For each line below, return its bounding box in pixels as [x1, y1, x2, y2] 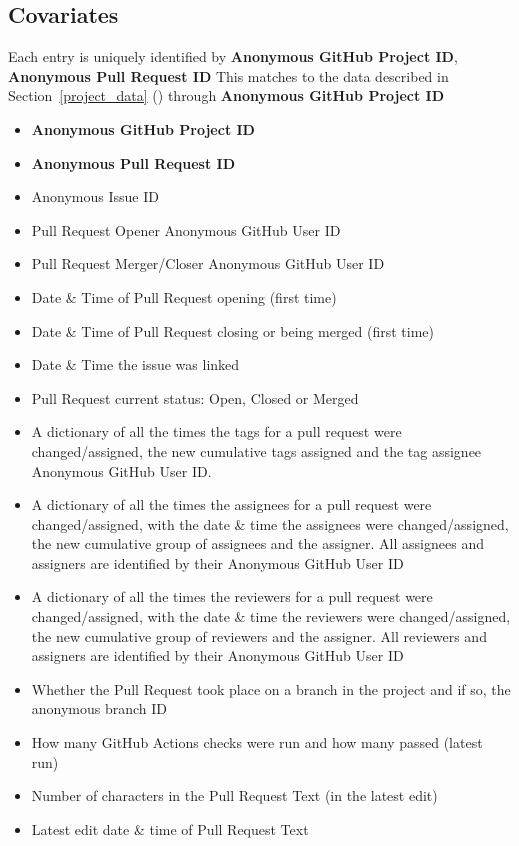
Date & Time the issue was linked [31, 354, 240, 375]
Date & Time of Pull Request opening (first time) [31, 286, 337, 307]
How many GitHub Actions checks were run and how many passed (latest [31, 732, 483, 753]
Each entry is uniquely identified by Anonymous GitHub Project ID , [8, 46, 458, 67]
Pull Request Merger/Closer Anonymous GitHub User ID [31, 253, 385, 274]
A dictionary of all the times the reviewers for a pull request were [31, 586, 433, 607]
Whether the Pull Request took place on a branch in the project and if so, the [31, 678, 511, 699]
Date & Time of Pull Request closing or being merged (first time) [31, 320, 435, 341]
